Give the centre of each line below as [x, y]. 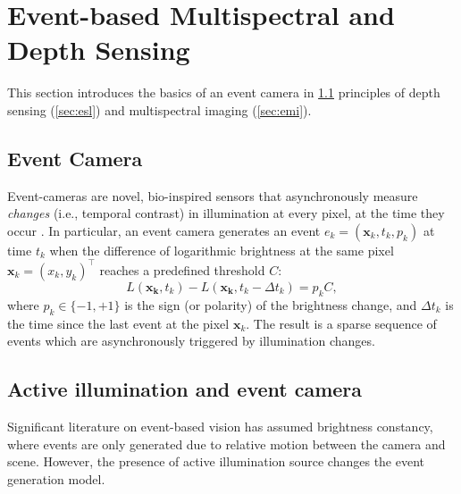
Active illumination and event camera [185, 389]
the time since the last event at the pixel [118, 323]
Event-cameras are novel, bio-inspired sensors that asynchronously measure [213, 195]
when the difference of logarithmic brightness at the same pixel [222, 250]
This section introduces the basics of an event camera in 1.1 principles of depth [224, 92]
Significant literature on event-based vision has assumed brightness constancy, [220, 426]
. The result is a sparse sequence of [341, 323]
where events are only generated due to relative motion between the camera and [226, 444]
